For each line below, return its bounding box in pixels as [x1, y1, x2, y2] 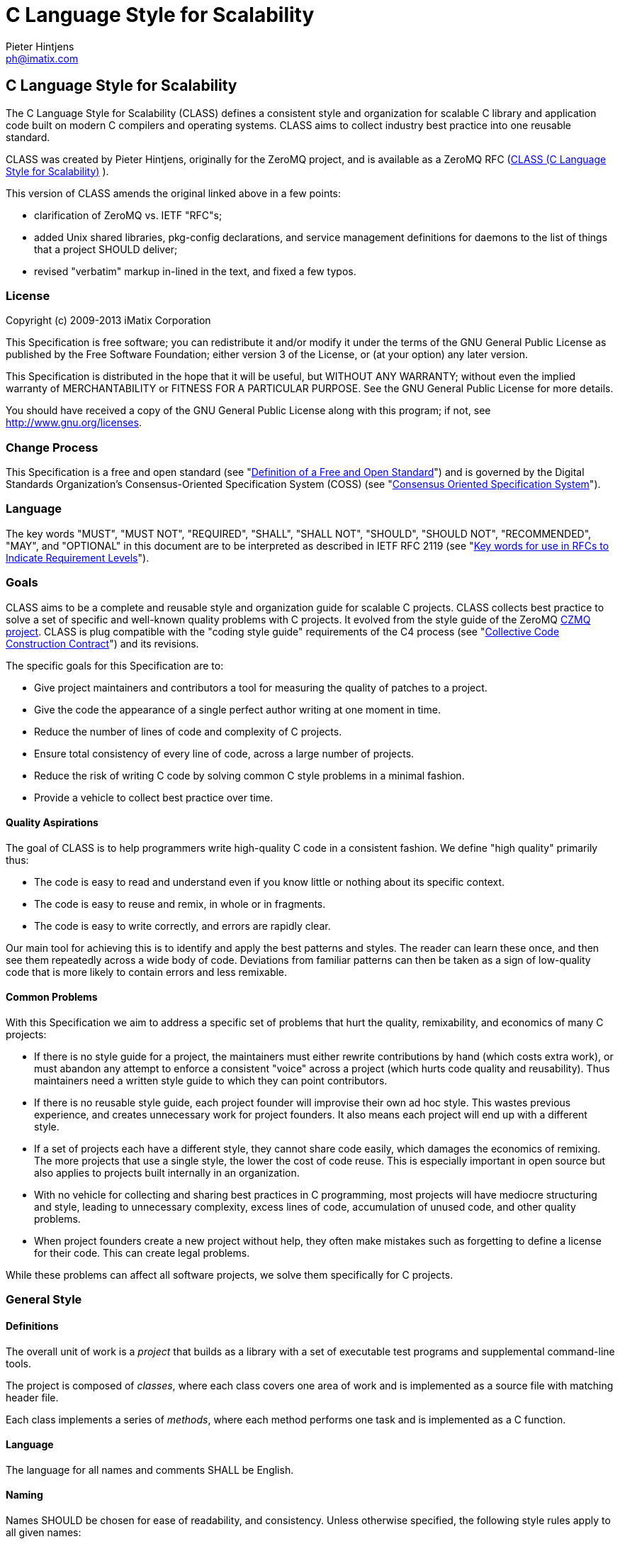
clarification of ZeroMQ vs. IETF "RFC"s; [34, 209, 222, 221]
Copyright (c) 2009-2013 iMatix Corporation [6, 314, 211, 327]
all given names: [6, 1526, 81, 1539]
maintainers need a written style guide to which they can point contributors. [34, 1074, 388, 1087]
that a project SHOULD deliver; [34, 243, 178, 255]
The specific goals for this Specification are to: [6, 659, 224, 672]
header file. [6, 1391, 59, 1404]
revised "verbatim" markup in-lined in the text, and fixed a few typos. [34, 265, 356, 277]
